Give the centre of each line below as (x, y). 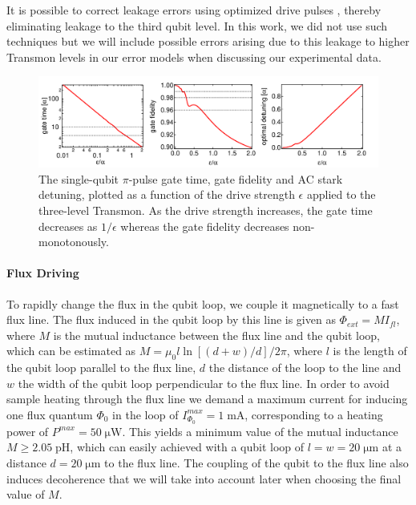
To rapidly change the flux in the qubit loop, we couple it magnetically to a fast (203, 303)
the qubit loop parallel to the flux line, (101, 368)
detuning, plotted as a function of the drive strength (167, 194)
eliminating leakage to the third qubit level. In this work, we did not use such (197, 25)
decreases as (68, 226)
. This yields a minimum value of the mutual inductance (260, 431)
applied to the (341, 194)
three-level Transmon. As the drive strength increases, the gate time (206, 210)
